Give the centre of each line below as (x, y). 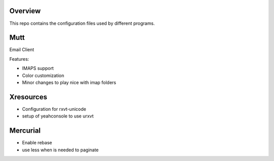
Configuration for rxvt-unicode (54, 109)
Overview (25, 11)
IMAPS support (38, 68)
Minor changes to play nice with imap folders (69, 82)
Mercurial (25, 131)
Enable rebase (37, 143)
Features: (19, 59)
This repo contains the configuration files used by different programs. (82, 23)
